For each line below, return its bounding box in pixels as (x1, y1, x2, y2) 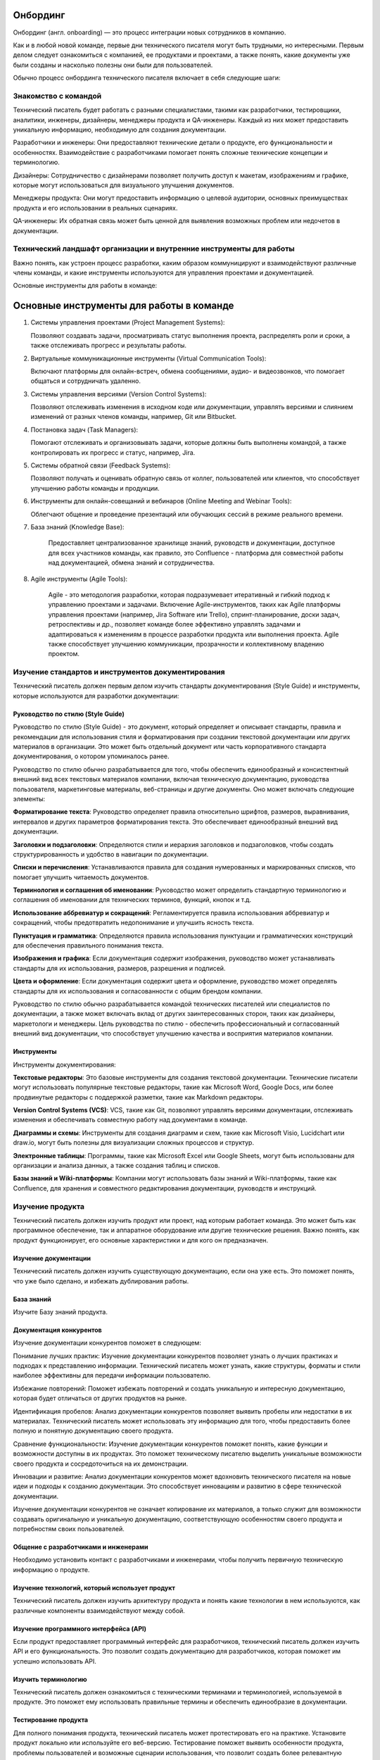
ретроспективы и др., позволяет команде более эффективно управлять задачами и (48, 620, 301, 629)
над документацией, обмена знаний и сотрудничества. (48, 558, 215, 567)
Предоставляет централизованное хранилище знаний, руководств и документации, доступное (48, 539, 336, 547)
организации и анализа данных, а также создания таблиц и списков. (13, 1162, 220, 1170)
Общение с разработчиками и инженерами (13, 1542, 148, 1551)
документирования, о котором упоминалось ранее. (13, 752, 170, 760)
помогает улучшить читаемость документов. (13, 873, 149, 881)
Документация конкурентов (13, 1326, 102, 1334)
